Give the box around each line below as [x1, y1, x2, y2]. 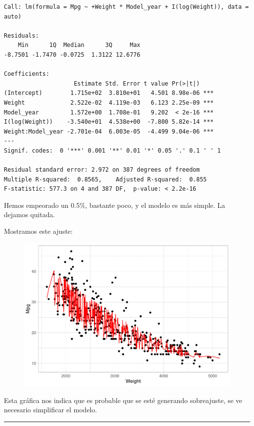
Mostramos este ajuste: [4, 226, 73, 236]
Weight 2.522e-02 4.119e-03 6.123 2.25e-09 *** [4, 99, 214, 106]
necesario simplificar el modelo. [4, 404, 97, 415]
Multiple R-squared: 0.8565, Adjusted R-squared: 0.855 [4, 176, 207, 183]
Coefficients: [4, 70, 50, 78]
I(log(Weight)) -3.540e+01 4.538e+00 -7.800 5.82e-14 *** [4, 118, 214, 126]
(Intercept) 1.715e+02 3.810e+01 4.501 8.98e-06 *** [4, 90, 214, 97]
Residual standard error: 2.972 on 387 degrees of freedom [4, 166, 200, 174]
